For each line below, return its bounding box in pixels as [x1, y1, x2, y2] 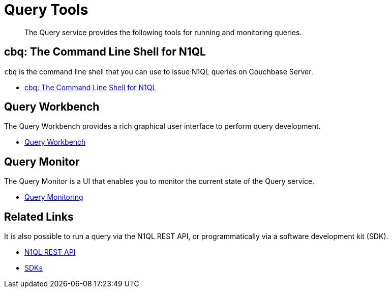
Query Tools [4, 1, 88, 18]
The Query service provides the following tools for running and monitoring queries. [24, 28, 302, 37]
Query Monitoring [24, 193, 83, 202]
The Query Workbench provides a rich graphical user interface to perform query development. [4, 122, 321, 131]
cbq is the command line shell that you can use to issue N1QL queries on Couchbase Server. [4, 67, 313, 76]
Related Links [4, 210, 74, 223]
